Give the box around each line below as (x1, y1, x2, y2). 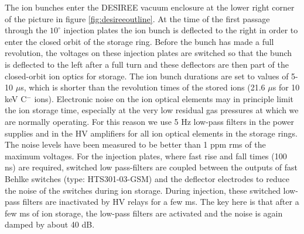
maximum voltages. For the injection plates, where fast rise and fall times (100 (5, 149, 287, 162)
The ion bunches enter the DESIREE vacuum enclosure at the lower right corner (5, 1, 295, 13)
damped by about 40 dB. (5, 218, 95, 230)
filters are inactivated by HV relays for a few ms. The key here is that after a (22, 195, 299, 208)
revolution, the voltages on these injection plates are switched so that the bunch (5, 47, 292, 59)
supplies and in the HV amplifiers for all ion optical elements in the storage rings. (5, 127, 298, 139)
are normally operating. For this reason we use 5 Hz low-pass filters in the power (5, 115, 295, 127)
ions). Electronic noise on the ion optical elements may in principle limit (34, 92, 294, 104)
